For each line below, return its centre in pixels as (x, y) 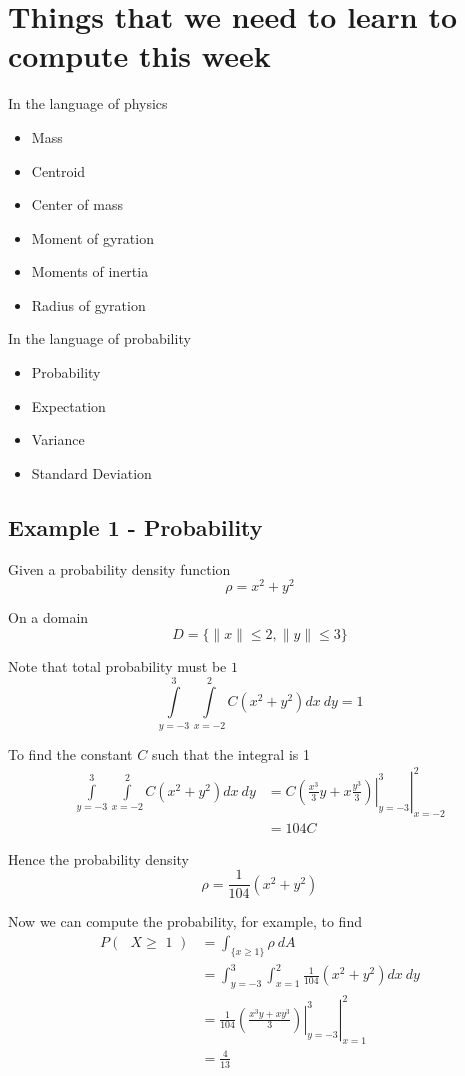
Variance (58, 439)
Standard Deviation (91, 472)
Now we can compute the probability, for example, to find (185, 921)
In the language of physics (88, 103)
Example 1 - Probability (135, 526)
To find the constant (70, 753)
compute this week (139, 55)
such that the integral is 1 (230, 753)
